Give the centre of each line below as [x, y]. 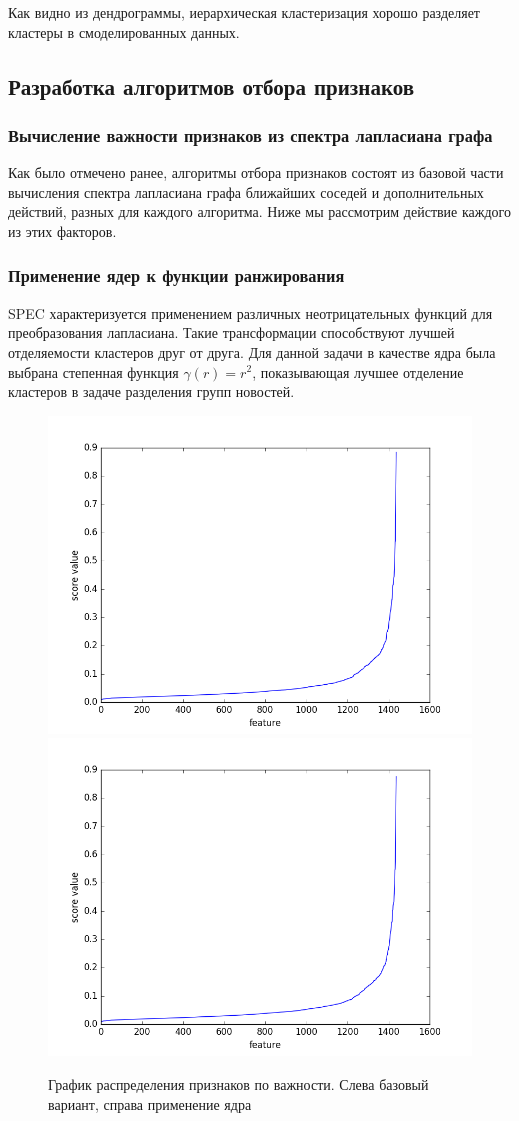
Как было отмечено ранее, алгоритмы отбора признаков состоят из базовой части [256, 172]
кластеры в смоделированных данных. [124, 31]
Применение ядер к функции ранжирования [176, 275]
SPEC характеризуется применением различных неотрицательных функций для [250, 312]
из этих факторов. [62, 230]
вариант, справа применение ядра [150, 1103]
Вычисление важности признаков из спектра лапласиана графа [250, 134]
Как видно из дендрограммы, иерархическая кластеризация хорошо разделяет [244, 12]
